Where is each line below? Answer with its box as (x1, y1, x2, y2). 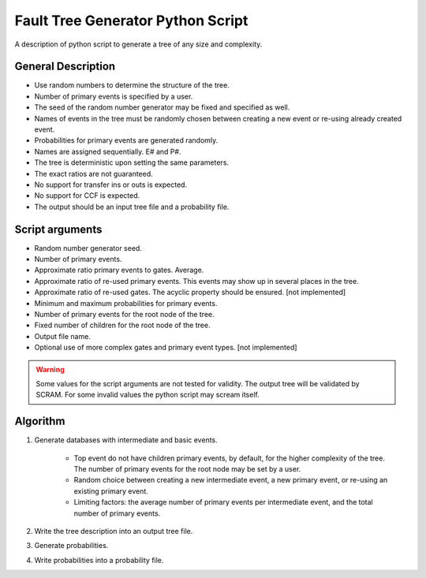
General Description (14, 60, 116, 73)
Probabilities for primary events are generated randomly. (34, 136, 219, 145)
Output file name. (34, 331, 91, 341)
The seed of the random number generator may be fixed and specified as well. (34, 103, 290, 112)
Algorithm (14, 415, 65, 428)
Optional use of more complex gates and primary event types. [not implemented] (34, 343, 297, 352)
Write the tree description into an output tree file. (34, 526, 193, 535)
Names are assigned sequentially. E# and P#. (34, 147, 181, 156)
